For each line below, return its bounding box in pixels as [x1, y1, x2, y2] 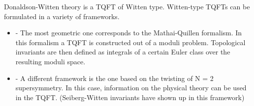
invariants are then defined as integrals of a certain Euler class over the [15, 47, 230, 57]
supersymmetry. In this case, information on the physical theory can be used [15, 82, 247, 93]
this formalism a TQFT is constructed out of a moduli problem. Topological [15, 37, 246, 47]
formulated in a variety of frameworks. [4, 11, 120, 21]
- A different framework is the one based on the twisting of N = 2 [15, 73, 214, 83]
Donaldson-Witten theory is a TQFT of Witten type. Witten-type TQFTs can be [4, 1, 250, 11]
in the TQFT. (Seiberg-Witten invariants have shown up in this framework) [15, 92, 245, 102]
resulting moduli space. [15, 56, 86, 66]
